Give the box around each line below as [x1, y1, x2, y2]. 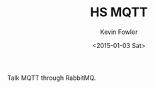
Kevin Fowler [100, 28, 138, 36]
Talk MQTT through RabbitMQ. [7, 73, 96, 82]
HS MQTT [89, 4, 149, 20]
